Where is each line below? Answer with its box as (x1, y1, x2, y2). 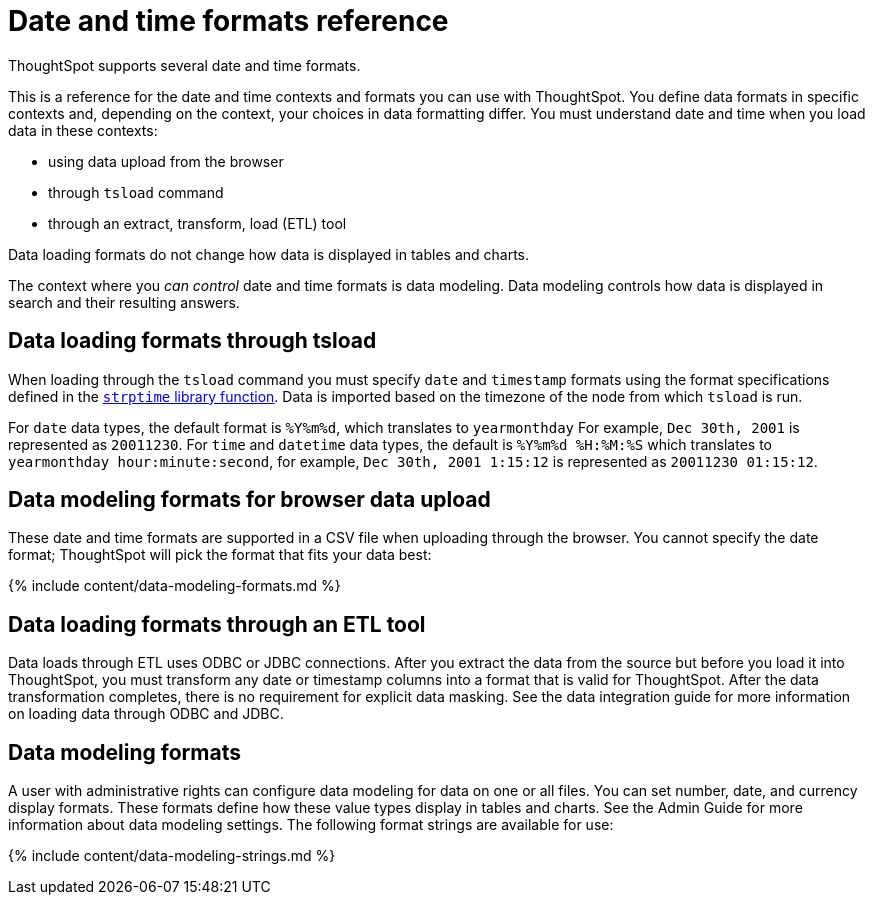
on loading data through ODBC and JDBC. (8, 705, 284, 723)
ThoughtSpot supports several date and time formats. (8, 56, 361, 74)
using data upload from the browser (48, 152, 284, 170)
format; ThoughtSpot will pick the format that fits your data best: (8, 546, 432, 564)
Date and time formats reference (8, 4, 449, 38)
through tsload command (48, 183, 224, 201)
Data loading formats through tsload (8, 328, 377, 354)
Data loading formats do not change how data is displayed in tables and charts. (8, 245, 530, 263)
